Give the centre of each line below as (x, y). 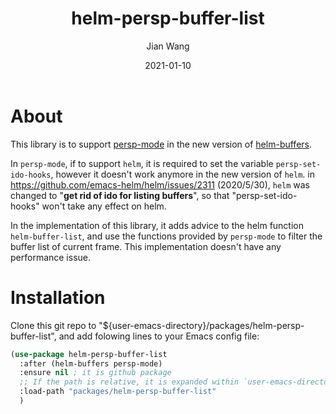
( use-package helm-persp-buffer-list (89, 354)
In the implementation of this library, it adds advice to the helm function (157, 225)
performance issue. (51, 257)
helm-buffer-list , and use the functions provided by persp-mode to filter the (166, 236)
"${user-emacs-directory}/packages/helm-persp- (201, 325)
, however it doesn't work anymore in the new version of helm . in (182, 174)
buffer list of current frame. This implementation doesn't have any (146, 246)
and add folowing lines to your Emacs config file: (159, 336)
